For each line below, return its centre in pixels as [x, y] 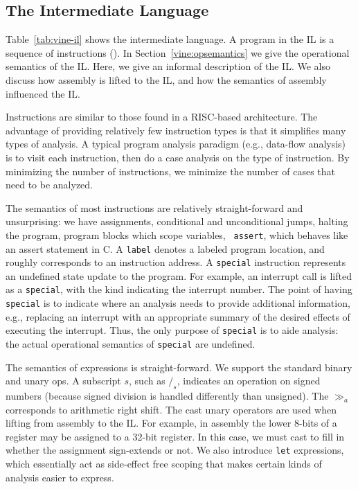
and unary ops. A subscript [63, 381]
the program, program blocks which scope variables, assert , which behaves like [177, 234]
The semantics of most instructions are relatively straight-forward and [154, 207]
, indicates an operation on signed [249, 381]
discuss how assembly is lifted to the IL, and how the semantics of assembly [166, 79]
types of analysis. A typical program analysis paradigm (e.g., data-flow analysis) [176, 144]
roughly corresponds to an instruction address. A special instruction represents [176, 262]
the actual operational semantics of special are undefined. [131, 344]
